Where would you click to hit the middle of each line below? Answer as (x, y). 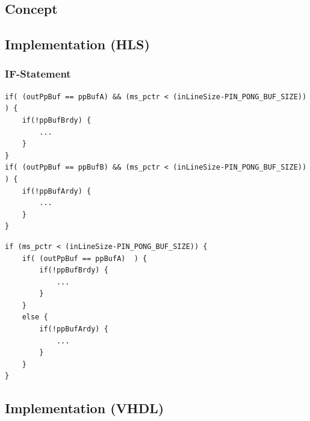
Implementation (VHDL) (85, 408)
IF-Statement (38, 74)
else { (35, 317)
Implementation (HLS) (77, 44)
